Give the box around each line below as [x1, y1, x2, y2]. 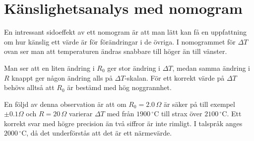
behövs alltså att [4, 82, 55, 93]
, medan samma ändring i [172, 62, 250, 73]
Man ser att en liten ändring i [4, 62, 95, 73]
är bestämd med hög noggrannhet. [67, 82, 172, 93]
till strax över [161, 108, 202, 119]
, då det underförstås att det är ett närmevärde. [26, 128, 172, 138]
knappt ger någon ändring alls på [11, 72, 113, 83]
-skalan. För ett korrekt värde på [125, 72, 225, 83]
